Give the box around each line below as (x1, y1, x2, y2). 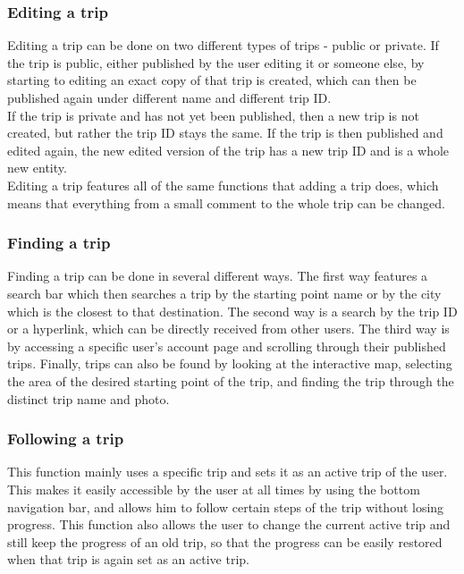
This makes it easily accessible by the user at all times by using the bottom (7, 479, 420, 498)
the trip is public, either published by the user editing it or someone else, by (7, 53, 425, 72)
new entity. (7, 158, 67, 177)
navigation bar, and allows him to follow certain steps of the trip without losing (7, 497, 444, 516)
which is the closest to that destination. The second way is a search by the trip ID (7, 301, 458, 320)
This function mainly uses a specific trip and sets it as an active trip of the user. (7, 462, 448, 481)
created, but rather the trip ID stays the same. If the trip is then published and (7, 123, 443, 142)
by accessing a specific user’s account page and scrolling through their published (7, 336, 446, 355)
